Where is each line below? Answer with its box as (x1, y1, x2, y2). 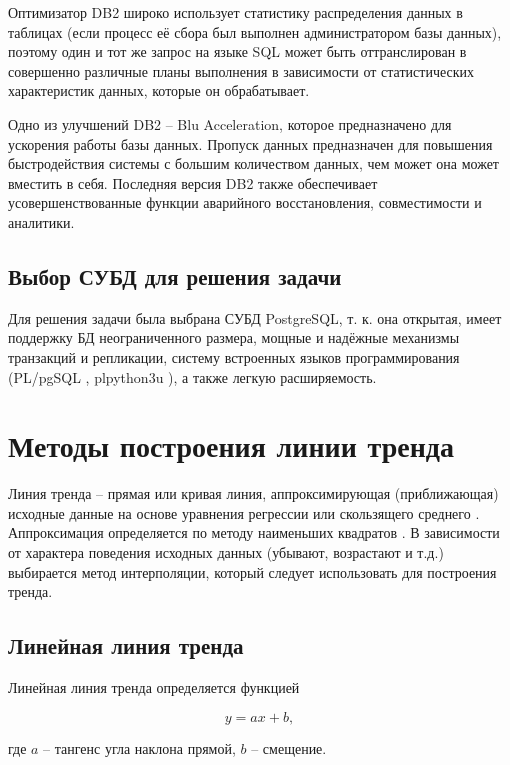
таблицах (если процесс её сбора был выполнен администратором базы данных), (8, 21, 502, 42)
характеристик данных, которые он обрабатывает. (8, 80, 310, 101)
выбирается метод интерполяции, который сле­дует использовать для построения (8, 561, 497, 582)
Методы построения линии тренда (8, 425, 454, 466)
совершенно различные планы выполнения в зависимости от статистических (8, 60, 475, 81)
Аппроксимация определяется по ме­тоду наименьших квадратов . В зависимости (8, 522, 500, 543)
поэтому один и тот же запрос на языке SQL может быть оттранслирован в (8, 41, 467, 62)
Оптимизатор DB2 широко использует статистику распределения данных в (8, 2, 463, 22)
